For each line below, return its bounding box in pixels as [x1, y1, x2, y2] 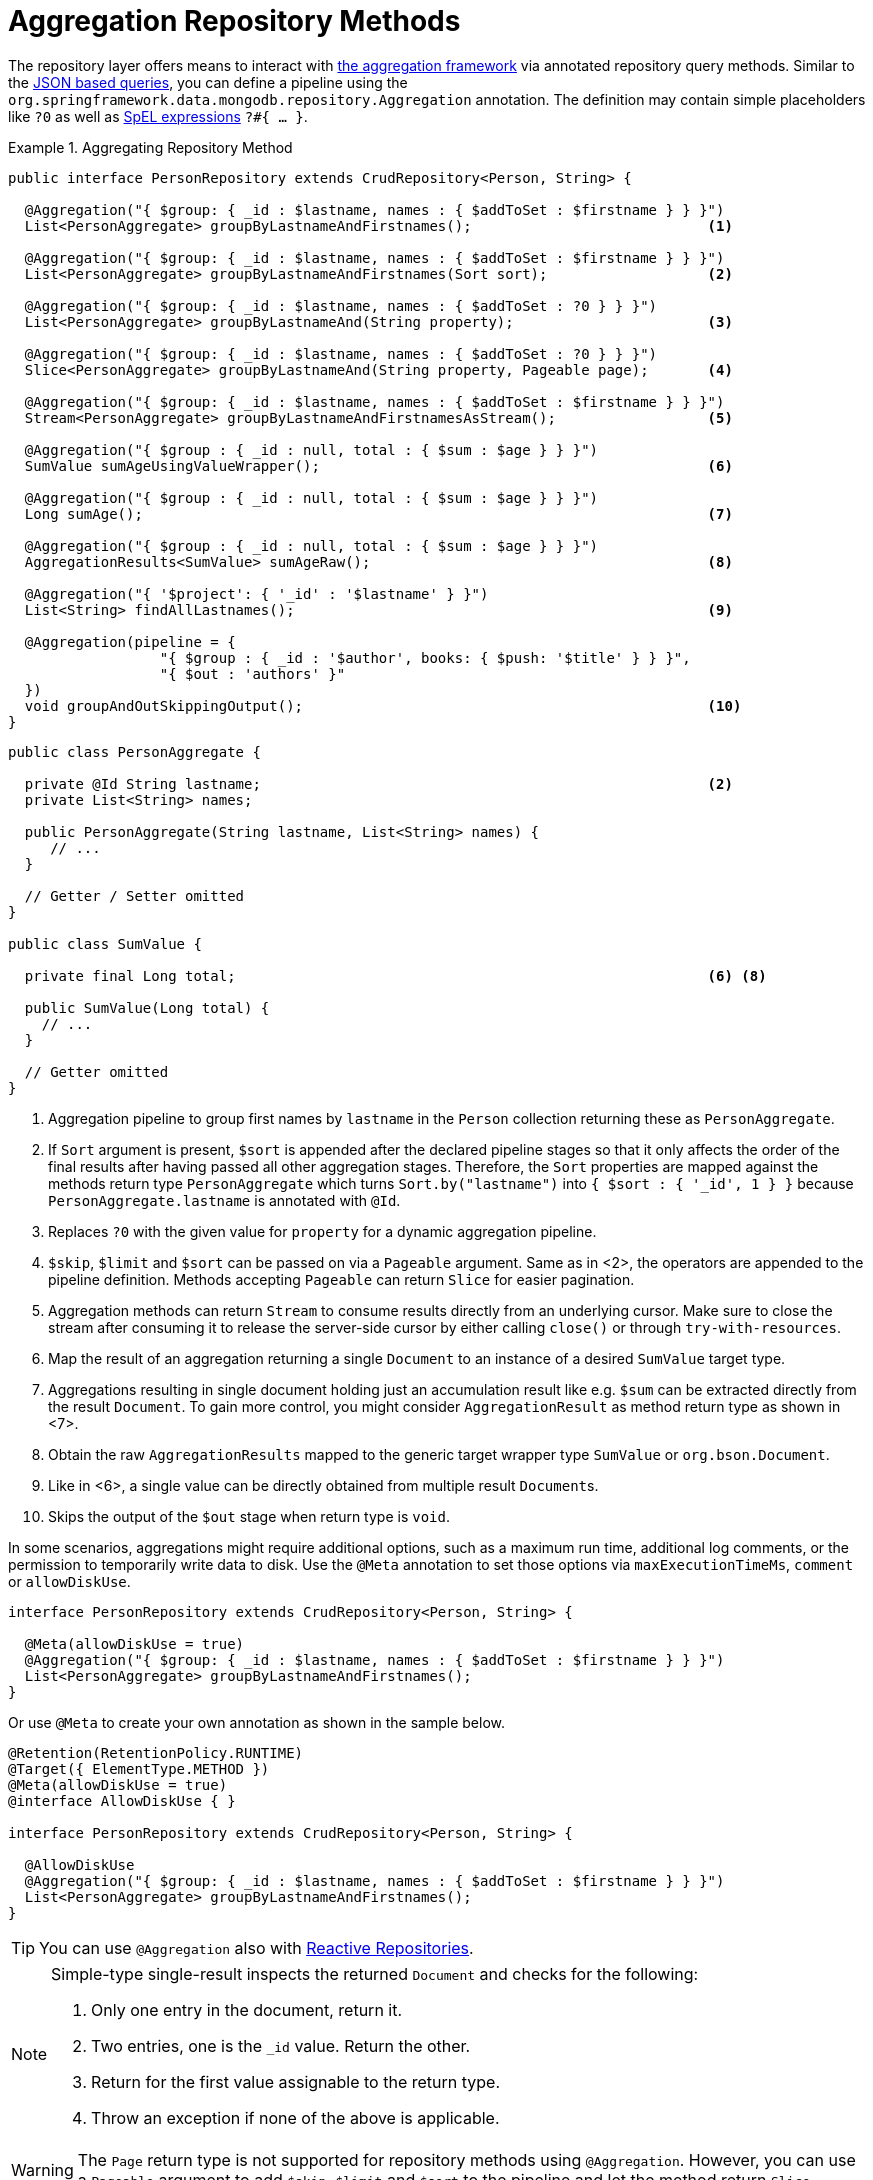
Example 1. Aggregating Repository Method [8, 138, 293, 156]
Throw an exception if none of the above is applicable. [91, 2107, 500, 2128]
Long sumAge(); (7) [24, 505, 733, 522]
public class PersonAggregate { [8, 743, 261, 760]
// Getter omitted [24, 1063, 169, 1080]
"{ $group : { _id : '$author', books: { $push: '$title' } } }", [159, 649, 691, 666]
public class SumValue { [8, 935, 202, 952]
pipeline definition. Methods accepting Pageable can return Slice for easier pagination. [48, 1270, 635, 1288]
